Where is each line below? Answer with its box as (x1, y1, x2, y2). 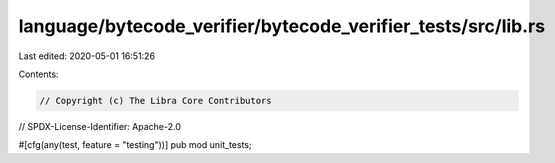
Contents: (18, 68, 59, 80)
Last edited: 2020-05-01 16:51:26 (18, 50, 155, 62)
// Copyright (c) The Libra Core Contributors (39, 95, 272, 106)
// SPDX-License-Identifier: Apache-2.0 (18, 120, 182, 132)
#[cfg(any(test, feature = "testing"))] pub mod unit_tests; (18, 139, 252, 151)
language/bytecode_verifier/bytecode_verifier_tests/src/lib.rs (18, 15, 545, 37)
